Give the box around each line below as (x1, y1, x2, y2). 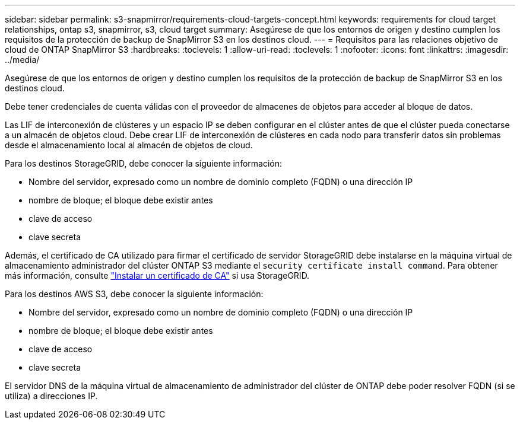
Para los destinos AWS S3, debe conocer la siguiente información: (5, 289, 264, 299)
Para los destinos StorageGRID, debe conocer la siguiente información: (5, 158, 283, 168)
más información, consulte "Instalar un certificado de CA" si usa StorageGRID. (5, 270, 310, 280)
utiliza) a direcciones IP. (5, 391, 98, 401)
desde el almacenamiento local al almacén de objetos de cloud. (5, 140, 253, 150)
